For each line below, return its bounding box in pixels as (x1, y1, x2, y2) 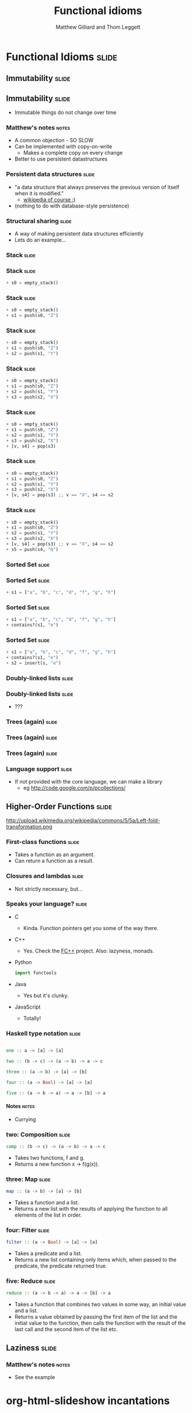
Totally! (23, 1014, 41, 1022)
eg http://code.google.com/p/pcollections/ (23, 784, 126, 792)
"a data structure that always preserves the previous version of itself (14, 183, 180, 190)
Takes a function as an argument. (14, 851, 95, 858)
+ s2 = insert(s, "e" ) (6, 660, 61, 666)
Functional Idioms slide (6, 50, 118, 63)
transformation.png (6, 823, 53, 830)
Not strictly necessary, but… (14, 885, 83, 892)
